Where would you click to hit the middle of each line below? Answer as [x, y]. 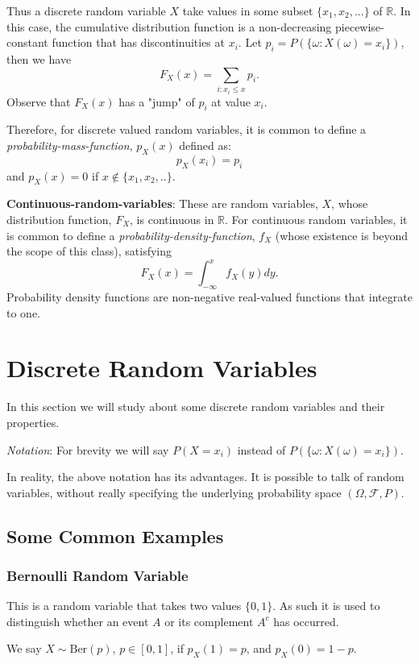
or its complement [209, 621]
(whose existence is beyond [342, 235]
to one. [23, 312]
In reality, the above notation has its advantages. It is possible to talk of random [205, 477]
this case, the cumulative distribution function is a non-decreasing [169, 26]
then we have [39, 58]
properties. [33, 422]
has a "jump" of [157, 101]
